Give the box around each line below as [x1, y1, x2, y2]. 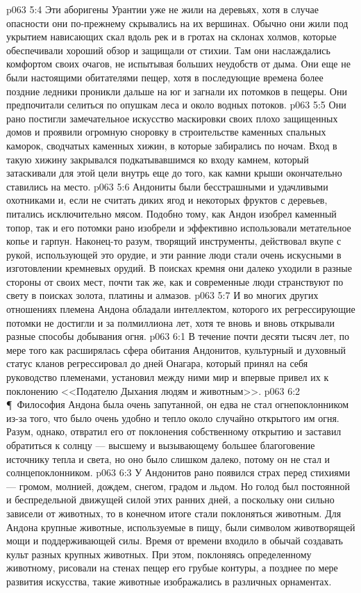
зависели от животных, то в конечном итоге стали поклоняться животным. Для [6, 505, 342, 520]
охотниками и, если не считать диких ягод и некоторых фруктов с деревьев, [6, 193, 328, 207]
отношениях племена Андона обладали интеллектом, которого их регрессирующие [6, 302, 355, 316]
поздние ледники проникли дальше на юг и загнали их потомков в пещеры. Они [6, 83, 347, 98]
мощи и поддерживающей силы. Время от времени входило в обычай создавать [6, 533, 343, 548]
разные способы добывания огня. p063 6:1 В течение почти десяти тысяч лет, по [6, 329, 349, 343]
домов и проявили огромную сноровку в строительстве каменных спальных [6, 124, 326, 139]
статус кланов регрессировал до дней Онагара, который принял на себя [6, 356, 308, 371]
